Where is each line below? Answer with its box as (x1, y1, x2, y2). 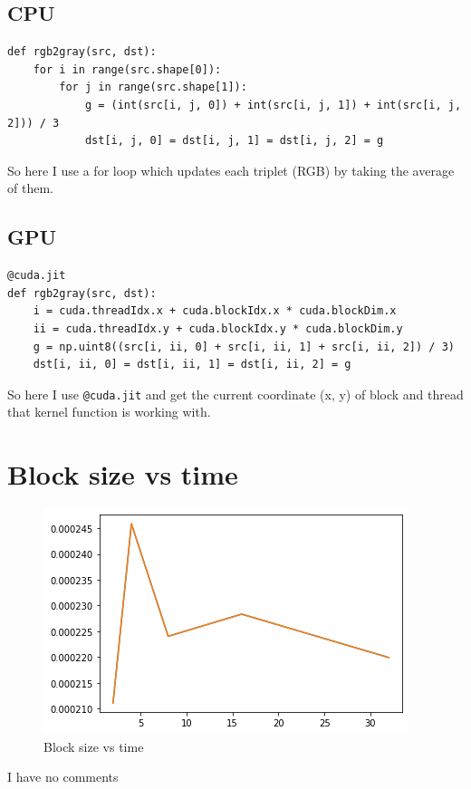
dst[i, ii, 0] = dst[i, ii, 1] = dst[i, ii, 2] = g (33, 358, 351, 371)
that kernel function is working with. (7, 402, 211, 421)
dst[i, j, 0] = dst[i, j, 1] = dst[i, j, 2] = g (84, 134, 384, 148)
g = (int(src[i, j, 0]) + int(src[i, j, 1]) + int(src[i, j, (84, 98, 462, 111)
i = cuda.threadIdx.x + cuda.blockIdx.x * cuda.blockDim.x (33, 304, 397, 318)
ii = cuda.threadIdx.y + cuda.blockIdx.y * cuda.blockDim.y (33, 322, 403, 335)
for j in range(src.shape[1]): (59, 81, 247, 94)
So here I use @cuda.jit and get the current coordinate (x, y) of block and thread (7, 384, 464, 403)
